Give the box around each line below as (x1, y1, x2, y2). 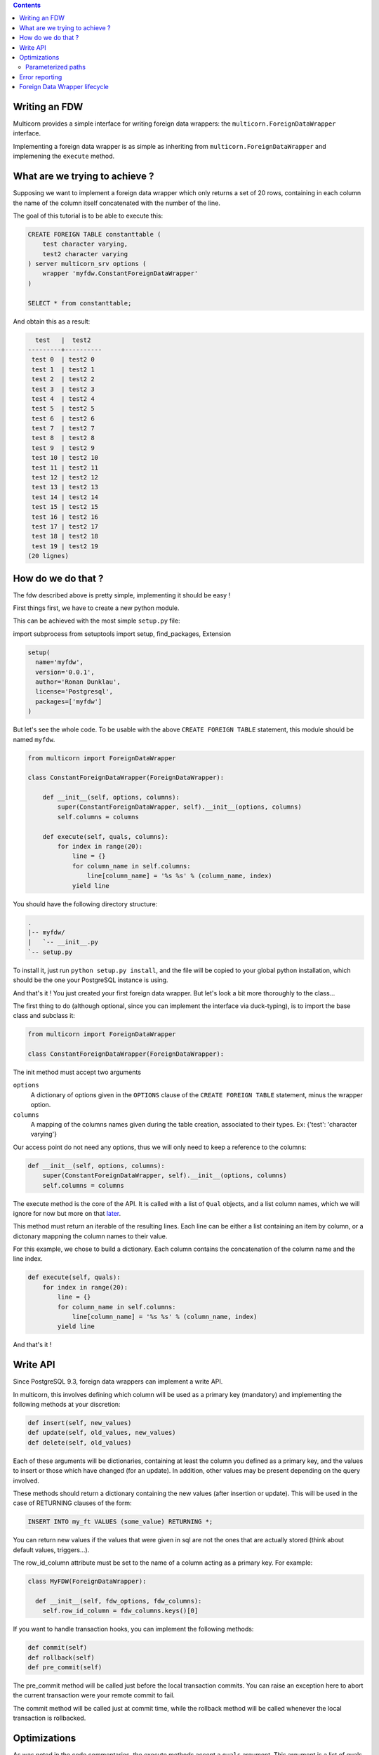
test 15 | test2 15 (32, 503, 98, 511)
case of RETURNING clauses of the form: (13, 1499, 132, 1507)
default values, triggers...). (13, 1545, 90, 1554)
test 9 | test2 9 (32, 444, 95, 452)
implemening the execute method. (13, 152, 115, 161)
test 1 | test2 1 (32, 365, 95, 373)
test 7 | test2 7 (32, 425, 95, 432)
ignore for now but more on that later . (13, 1209, 121, 1217)
